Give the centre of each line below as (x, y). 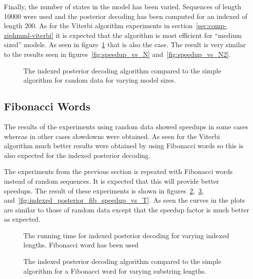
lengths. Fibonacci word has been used (81, 245)
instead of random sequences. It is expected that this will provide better (112, 181)
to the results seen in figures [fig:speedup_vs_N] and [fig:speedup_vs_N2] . (117, 54)
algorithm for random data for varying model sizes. (100, 80)
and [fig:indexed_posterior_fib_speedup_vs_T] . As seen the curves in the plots (125, 200)
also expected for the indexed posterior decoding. (77, 155)
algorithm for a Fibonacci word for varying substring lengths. (115, 270)
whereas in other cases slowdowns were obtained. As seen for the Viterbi (112, 136)
